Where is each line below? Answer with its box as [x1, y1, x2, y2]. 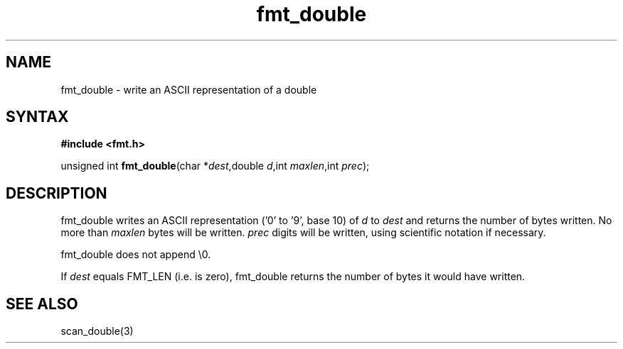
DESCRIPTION [6, 184, 107, 202]
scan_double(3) [60, 325, 134, 338]
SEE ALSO [6, 294, 78, 313]
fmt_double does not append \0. [60, 248, 211, 261]
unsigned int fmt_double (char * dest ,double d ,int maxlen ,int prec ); [60, 160, 370, 172]
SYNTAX [6, 108, 69, 126]
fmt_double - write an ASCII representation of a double [60, 83, 317, 96]
